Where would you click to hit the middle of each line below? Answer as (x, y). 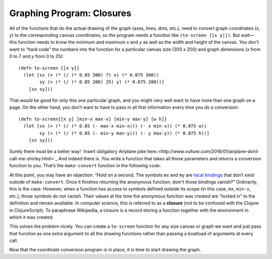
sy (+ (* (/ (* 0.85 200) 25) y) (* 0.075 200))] (102, 82)
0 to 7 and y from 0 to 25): (37, 56)
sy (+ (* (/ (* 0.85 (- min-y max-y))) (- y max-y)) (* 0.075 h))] (124, 133)
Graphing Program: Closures (70, 13)
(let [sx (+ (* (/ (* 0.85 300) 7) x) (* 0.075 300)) (91, 75)
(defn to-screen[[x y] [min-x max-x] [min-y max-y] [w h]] (93, 119)
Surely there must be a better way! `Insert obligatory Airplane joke (78, 152)
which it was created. (31, 217)
